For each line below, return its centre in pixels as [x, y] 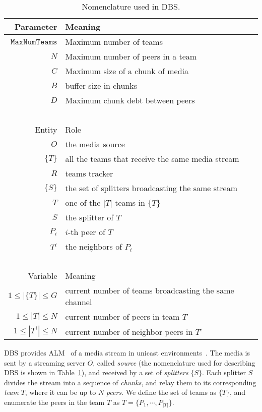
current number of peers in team [122, 316]
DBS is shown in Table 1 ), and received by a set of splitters [96, 372]
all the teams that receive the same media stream [152, 159]
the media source [95, 144]
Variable [43, 276]
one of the [83, 202]
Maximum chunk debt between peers [130, 100]
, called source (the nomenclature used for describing [174, 362]
